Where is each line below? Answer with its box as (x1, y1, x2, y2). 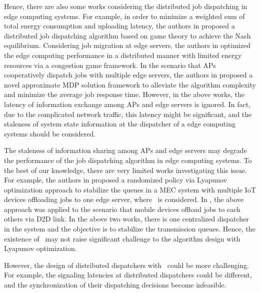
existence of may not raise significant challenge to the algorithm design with (4, 233, 240, 243)
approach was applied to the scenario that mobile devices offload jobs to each (4, 203, 240, 214)
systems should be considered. (4, 128, 96, 138)
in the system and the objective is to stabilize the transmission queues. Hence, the (4, 223, 255, 234)
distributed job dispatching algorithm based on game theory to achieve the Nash (4, 30, 251, 40)
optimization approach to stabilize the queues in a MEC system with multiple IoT (4, 184, 256, 194)
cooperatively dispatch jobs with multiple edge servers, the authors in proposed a (4, 69, 253, 80)
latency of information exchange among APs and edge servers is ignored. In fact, (4, 98, 250, 109)
